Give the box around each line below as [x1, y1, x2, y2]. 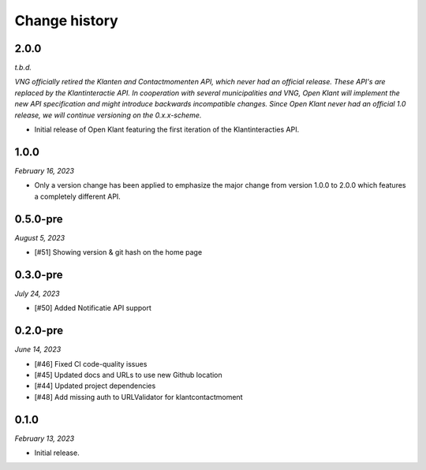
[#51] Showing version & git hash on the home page [34, 248, 203, 256]
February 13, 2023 [14, 434, 75, 443]
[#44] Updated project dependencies [34, 381, 156, 390]
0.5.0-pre [14, 212, 63, 226]
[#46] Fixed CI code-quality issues [34, 359, 148, 368]
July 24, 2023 [14, 289, 60, 298]
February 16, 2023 [14, 166, 75, 175]
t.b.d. [14, 63, 32, 73]
